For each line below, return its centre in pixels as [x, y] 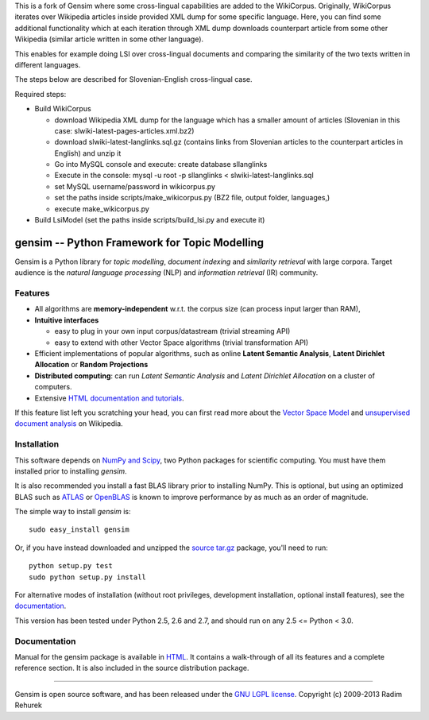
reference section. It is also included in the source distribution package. [132, 668]
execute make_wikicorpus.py [102, 209]
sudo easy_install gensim [79, 530]
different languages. [48, 64]
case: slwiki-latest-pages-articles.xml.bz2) [124, 130]
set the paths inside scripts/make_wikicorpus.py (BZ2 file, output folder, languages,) [192, 198]
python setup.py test [71, 566]
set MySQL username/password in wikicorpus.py [135, 186]
